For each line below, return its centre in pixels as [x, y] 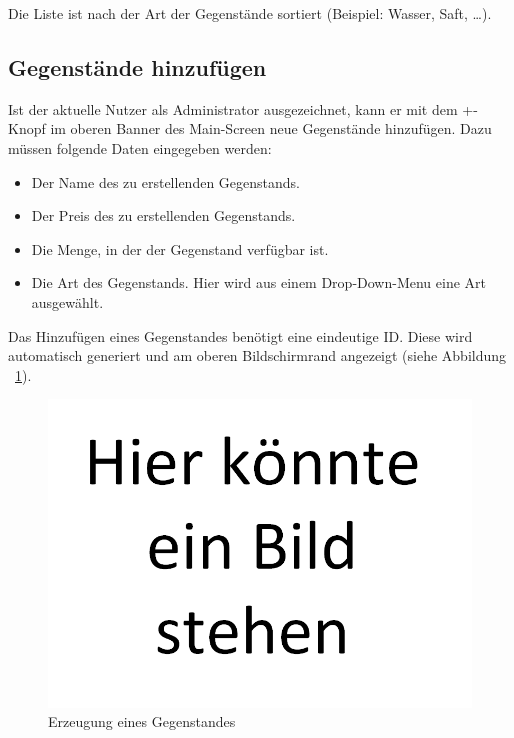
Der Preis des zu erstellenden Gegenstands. [163, 215]
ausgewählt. [67, 301]
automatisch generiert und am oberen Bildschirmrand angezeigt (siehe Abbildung [257, 355]
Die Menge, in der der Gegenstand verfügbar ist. [180, 248]
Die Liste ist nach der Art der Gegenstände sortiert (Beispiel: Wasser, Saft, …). [250, 13]
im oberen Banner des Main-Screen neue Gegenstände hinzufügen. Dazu [271, 128]
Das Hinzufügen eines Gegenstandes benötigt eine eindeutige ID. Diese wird [240, 335]
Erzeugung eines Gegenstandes [142, 721]
